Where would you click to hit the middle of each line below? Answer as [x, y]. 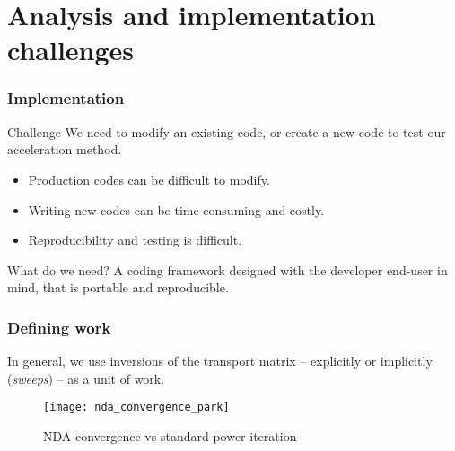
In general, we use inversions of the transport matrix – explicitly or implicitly [220, 361]
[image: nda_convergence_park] [136, 408]
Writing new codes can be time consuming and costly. [176, 209]
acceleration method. [65, 149]
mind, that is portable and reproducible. [118, 287]
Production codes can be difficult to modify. [149, 179]
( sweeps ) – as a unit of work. [86, 378]
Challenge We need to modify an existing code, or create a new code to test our [227, 131]
